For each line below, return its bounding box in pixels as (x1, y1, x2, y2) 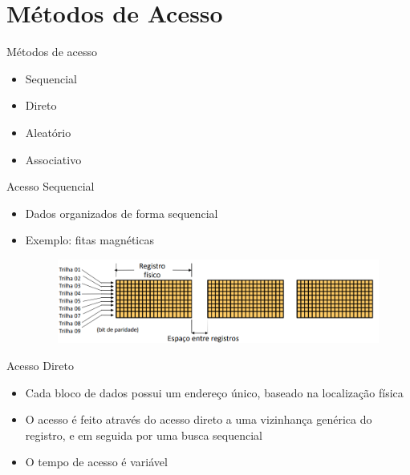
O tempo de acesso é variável (25, 453, 168, 470)
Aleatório (25, 123, 71, 140)
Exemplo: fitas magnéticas (25, 231, 154, 248)
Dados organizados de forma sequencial (25, 204, 218, 221)
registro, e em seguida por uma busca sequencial (25, 426, 262, 443)
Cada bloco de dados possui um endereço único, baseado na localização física (25, 384, 404, 401)
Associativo (25, 151, 82, 167)
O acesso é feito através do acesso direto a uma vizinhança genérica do (25, 411, 372, 428)
